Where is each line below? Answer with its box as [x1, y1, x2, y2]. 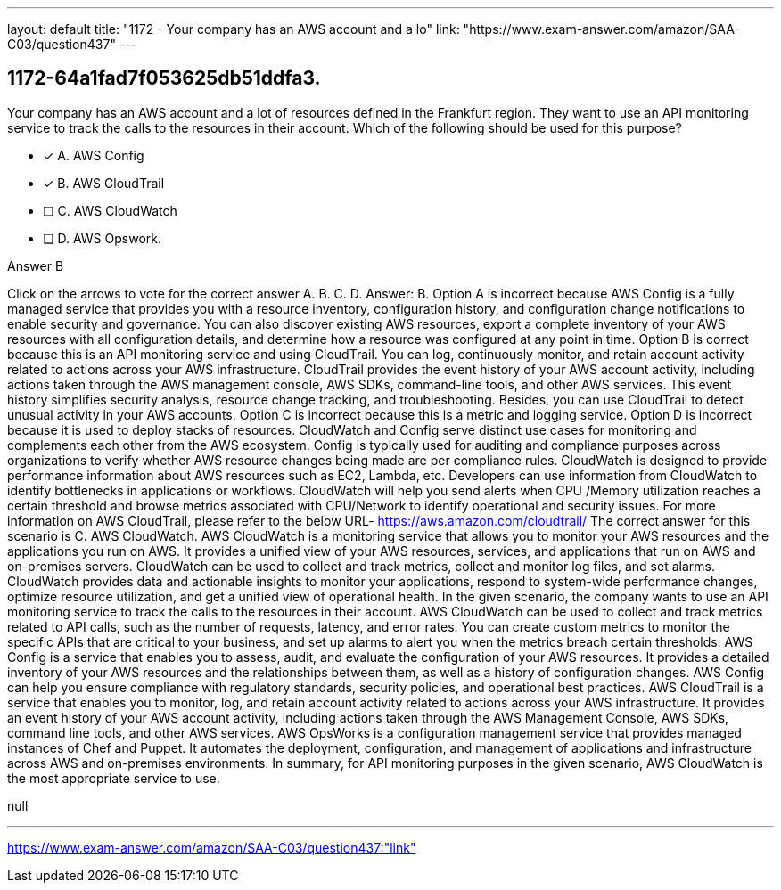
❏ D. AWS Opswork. [43, 230, 161, 246]
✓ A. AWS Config [43, 147, 144, 163]
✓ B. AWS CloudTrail [43, 175, 165, 191]
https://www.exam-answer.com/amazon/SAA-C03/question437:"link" [7, 839, 416, 855]
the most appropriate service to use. [7, 770, 220, 786]
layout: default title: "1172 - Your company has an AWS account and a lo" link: [7, 21, 460, 37]
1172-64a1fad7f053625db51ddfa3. [7, 67, 321, 90]
